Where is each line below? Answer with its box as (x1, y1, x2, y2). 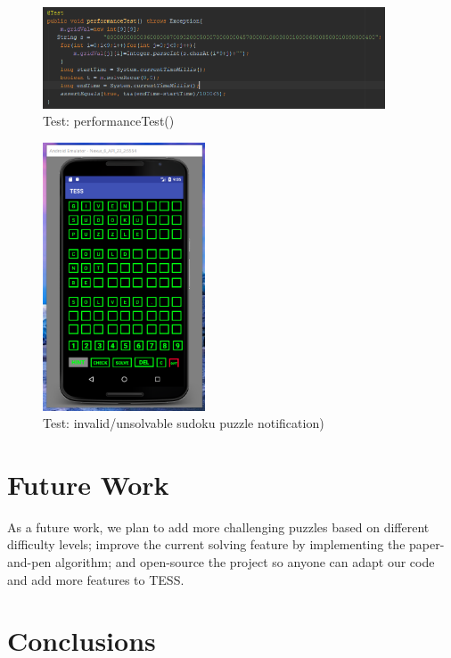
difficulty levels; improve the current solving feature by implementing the (7, 535, 406, 554)
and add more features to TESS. (7, 570, 184, 588)
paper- (409, 535, 445, 554)
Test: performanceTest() (43, 111, 175, 130)
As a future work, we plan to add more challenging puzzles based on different (7, 517, 430, 536)
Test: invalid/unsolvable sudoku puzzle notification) (43, 414, 324, 432)
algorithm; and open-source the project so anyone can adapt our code (55, 553, 435, 571)
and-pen (7, 553, 52, 571)
